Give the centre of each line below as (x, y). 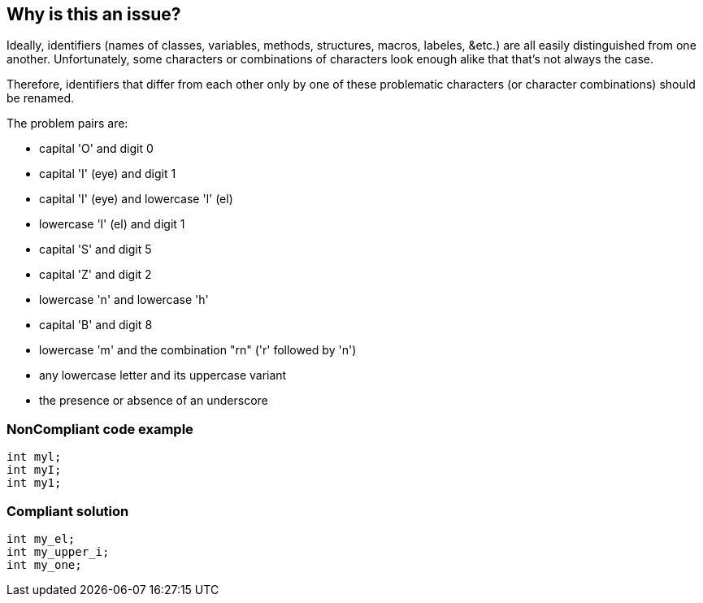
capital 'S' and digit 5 (95, 249)
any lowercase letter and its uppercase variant (163, 375)
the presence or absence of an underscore (154, 401)
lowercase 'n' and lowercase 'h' (124, 300)
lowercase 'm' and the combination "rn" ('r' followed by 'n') (198, 350)
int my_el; (41, 538)
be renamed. (41, 98)
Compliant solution (68, 511)
